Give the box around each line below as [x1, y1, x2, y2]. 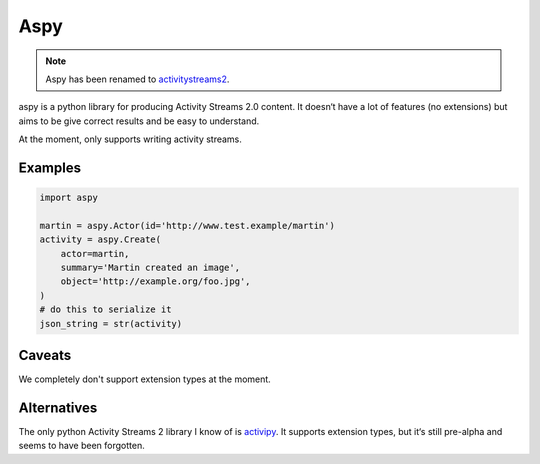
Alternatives [18, 399, 98, 416]
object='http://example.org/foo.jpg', [60, 276, 251, 287]
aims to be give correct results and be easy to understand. [18, 115, 260, 127]
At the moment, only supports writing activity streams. [18, 133, 242, 145]
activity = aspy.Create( [39, 234, 162, 245]
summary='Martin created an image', [60, 262, 240, 274]
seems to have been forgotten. [18, 440, 145, 452]
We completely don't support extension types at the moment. [18, 373, 272, 385]
